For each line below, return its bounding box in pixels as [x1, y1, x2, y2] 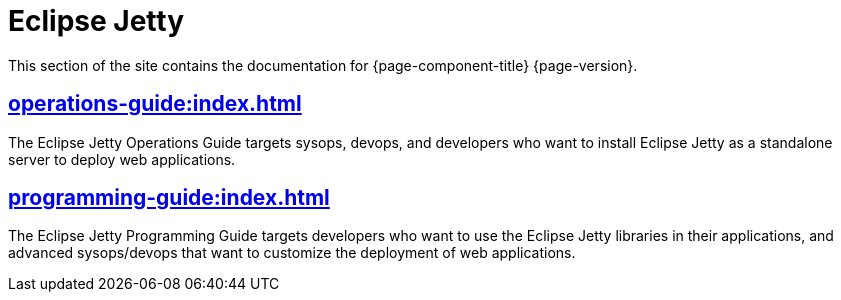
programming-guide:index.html [8, 185, 330, 211]
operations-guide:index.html [8, 91, 302, 117]
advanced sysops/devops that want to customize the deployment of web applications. [8, 244, 576, 262]
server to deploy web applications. [8, 150, 236, 168]
